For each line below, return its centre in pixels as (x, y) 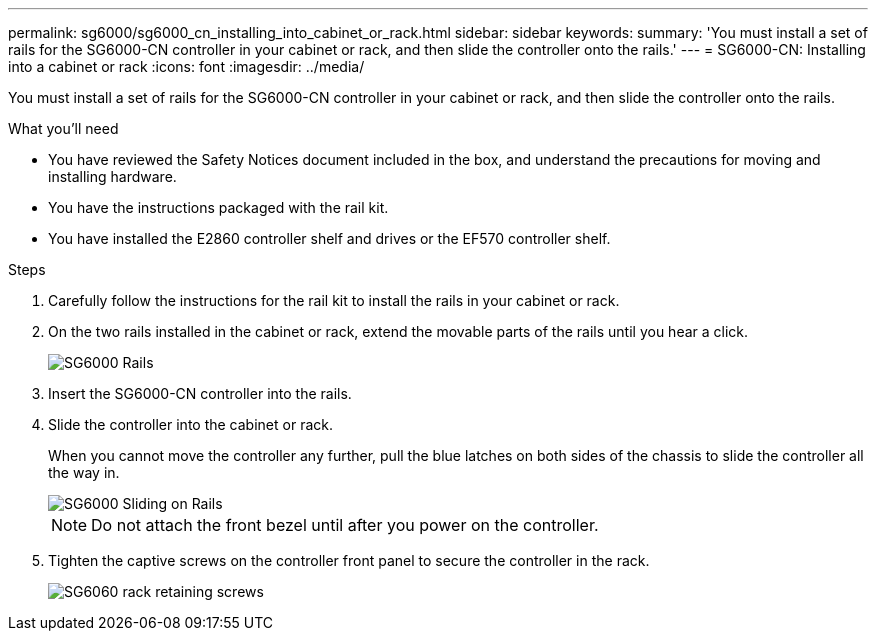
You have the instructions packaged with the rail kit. (218, 207)
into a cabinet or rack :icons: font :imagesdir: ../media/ (186, 66)
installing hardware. (112, 176)
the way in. (84, 472)
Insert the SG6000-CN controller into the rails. (200, 393)
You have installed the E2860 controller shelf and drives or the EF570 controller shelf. (329, 238)
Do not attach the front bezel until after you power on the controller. (345, 525)
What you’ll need (63, 128)
